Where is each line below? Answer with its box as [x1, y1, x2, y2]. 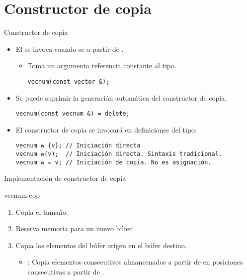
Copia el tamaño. [15, 206, 68, 217]
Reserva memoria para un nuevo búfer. [15, 223, 134, 234]
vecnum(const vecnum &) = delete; [15, 110, 130, 118]
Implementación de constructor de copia [4, 173, 126, 183]
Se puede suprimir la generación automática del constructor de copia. [15, 92, 227, 103]
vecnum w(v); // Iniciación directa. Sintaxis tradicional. [15, 150, 223, 158]
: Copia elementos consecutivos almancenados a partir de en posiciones [27, 257, 243, 267]
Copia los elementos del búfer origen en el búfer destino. [15, 240, 187, 250]
